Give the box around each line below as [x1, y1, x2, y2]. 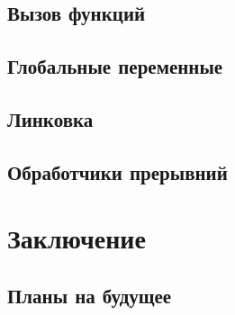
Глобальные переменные [7, 52, 223, 80]
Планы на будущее [7, 281, 172, 309]
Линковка [7, 104, 94, 132]
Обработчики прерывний [7, 157, 228, 185]
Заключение [7, 220, 146, 256]
